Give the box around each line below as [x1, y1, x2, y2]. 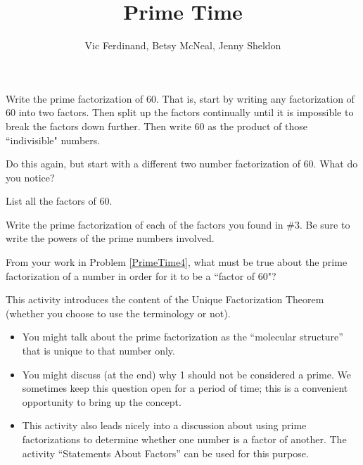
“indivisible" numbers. [6, 132, 101, 147]
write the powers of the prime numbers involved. [6, 231, 215, 246]
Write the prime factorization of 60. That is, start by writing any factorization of [6, 91, 355, 106]
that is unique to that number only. [22, 343, 175, 358]
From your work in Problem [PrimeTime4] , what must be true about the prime [6, 255, 348, 269]
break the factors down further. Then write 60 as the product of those [6, 118, 308, 133]
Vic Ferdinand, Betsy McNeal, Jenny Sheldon [84, 38, 281, 53]
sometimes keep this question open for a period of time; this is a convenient [22, 381, 348, 395]
